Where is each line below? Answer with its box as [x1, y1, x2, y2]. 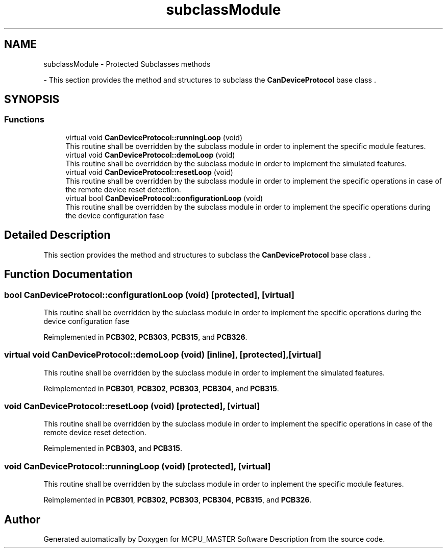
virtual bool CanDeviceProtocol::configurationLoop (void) [65, 193, 263, 203]
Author [4, 513, 40, 526]
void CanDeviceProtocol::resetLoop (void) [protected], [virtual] [4, 401, 260, 411]
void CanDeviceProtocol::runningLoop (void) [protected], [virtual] [4, 461, 271, 471]
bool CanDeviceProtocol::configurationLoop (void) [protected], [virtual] [4, 289, 294, 300]
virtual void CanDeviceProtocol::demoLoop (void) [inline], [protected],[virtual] [4, 349, 321, 360]
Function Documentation [4, 268, 133, 281]
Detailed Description [4, 229, 111, 242]
